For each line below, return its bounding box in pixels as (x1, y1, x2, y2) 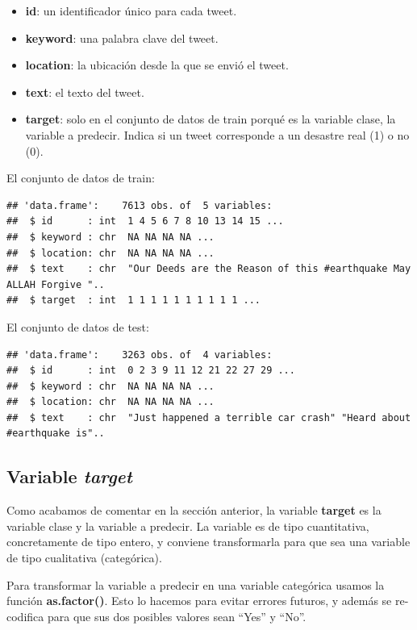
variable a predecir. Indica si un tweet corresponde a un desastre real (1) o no (25, 126, 410, 143)
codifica (6, 607, 44, 624)
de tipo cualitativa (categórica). (6, 549, 162, 566)
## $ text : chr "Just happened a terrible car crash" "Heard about (6, 411, 411, 423)
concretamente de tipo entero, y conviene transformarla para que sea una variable (6, 533, 411, 550)
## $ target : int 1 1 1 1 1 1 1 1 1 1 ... (6, 294, 261, 307)
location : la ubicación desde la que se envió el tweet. (25, 56, 289, 73)
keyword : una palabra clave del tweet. (25, 29, 219, 46)
